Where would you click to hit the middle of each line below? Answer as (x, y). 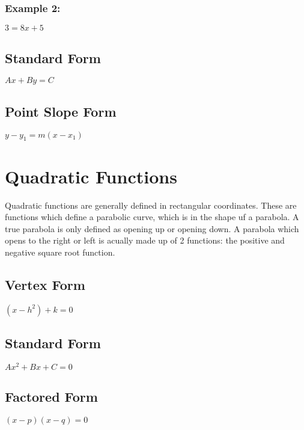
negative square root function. (60, 252)
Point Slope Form (61, 111)
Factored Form (51, 397)
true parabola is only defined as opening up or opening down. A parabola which (152, 228)
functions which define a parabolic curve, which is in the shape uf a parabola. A (152, 217)
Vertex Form (45, 284)
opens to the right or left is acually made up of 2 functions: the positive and (145, 240)
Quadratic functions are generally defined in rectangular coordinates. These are (151, 205)
